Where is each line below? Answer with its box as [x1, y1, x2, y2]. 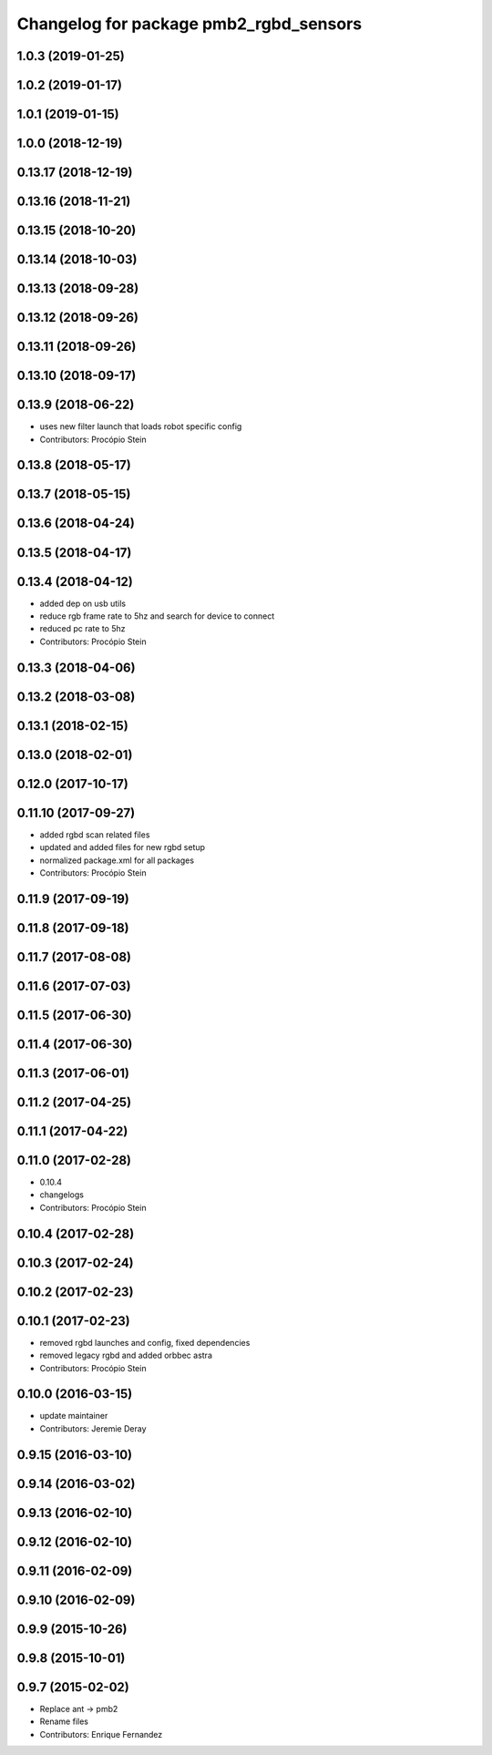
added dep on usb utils [39, 598, 127, 609]
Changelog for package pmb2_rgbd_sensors [16, 14, 363, 34]
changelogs [39, 1189, 84, 1200]
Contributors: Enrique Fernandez [39, 1729, 163, 1740]
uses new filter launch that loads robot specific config [39, 421, 242, 432]
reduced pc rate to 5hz [39, 623, 126, 634]
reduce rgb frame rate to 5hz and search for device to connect [39, 611, 275, 621]
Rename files [39, 1716, 88, 1727]
